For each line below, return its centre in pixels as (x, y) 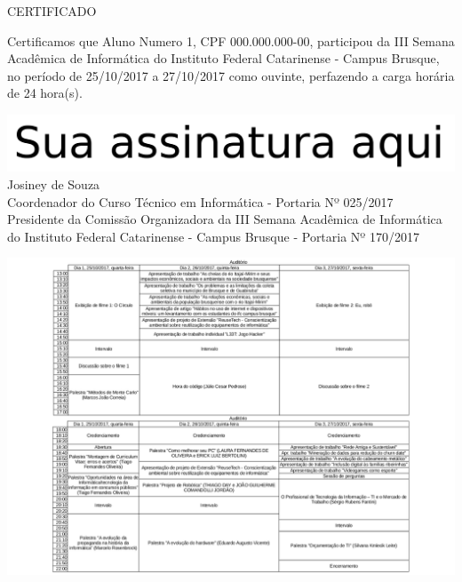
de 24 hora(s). (45, 93)
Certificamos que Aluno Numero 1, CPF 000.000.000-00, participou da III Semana (231, 40)
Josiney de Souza (54, 184)
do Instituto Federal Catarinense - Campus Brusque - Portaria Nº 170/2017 (213, 236)
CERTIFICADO (52, 11)
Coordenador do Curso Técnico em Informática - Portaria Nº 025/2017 (200, 201)
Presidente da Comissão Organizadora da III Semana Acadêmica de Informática (225, 219)
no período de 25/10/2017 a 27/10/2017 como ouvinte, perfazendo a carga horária (231, 75)
